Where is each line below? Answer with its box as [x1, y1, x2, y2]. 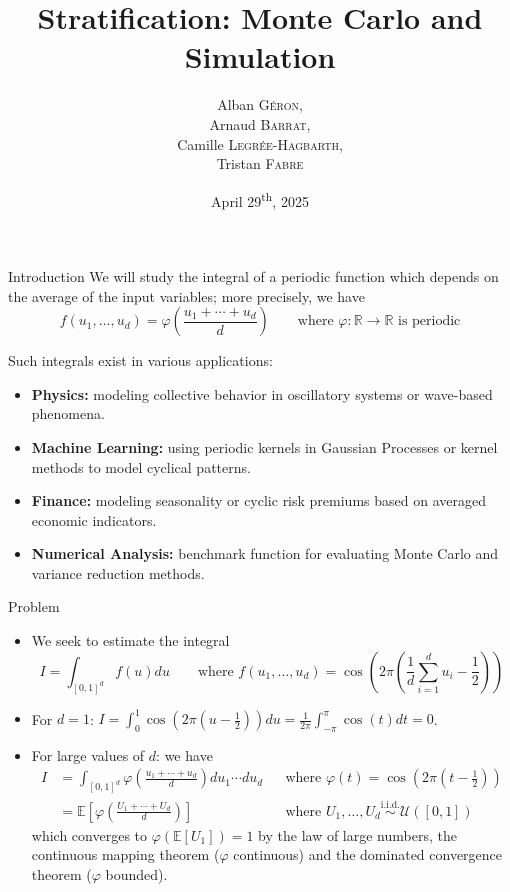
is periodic [397, 314, 461, 329]
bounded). [105, 863, 168, 884]
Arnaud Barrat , [209, 113, 311, 134]
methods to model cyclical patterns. [31, 456, 251, 477]
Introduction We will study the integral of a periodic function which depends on [8, 265, 499, 286]
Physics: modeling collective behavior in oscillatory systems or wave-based [31, 383, 493, 404]
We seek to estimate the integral [31, 630, 230, 651]
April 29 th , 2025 [211, 187, 309, 211]
